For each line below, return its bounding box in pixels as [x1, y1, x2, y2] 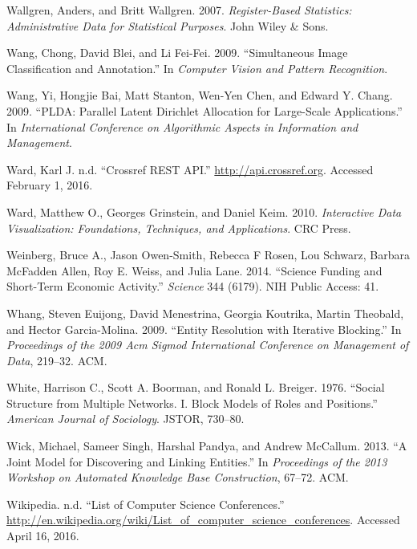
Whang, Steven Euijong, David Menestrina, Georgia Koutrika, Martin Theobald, [6, 304, 404, 321]
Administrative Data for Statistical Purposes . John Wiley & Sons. [6, 17, 329, 34]
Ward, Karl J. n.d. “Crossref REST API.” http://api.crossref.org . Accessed [6, 161, 374, 177]
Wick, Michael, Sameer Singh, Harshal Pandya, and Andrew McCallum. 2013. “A [6, 437, 407, 454]
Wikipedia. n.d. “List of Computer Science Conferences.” [6, 495, 285, 512]
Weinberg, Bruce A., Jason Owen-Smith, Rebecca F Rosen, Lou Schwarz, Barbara [6, 246, 410, 263]
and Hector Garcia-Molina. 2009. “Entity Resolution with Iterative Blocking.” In [6, 320, 402, 337]
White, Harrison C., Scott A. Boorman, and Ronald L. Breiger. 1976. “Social [6, 379, 385, 396]
